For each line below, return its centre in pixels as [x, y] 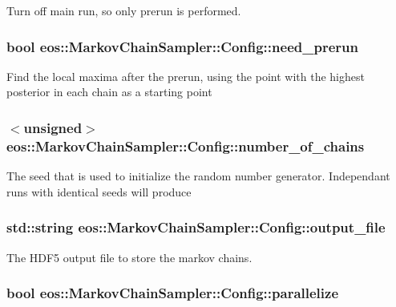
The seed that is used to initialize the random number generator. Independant [198, 176]
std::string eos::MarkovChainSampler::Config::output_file [196, 227]
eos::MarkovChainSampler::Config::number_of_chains [186, 145]
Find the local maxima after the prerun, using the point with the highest [186, 76]
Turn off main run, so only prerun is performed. [124, 10]
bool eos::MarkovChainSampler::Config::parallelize [173, 293]
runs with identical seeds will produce [99, 191]
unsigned [53, 127]
